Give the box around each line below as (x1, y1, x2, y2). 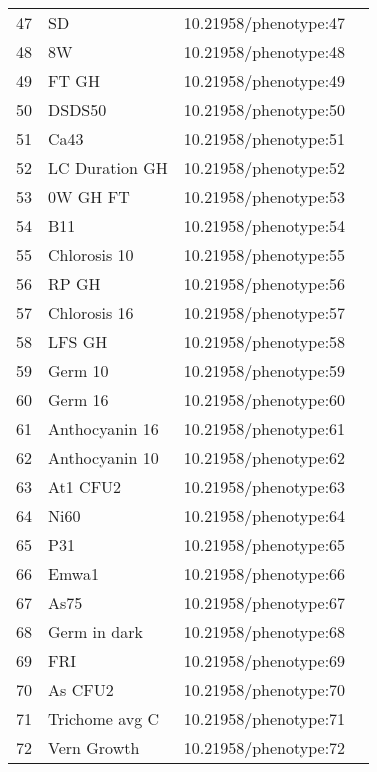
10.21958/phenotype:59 (183, 359, 346, 382)
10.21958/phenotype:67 (183, 591, 346, 614)
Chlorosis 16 (48, 301, 134, 324)
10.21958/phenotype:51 (183, 127, 346, 150)
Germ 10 (48, 359, 109, 382)
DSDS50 (48, 98, 107, 121)
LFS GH (48, 330, 108, 353)
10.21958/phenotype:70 (183, 678, 346, 701)
